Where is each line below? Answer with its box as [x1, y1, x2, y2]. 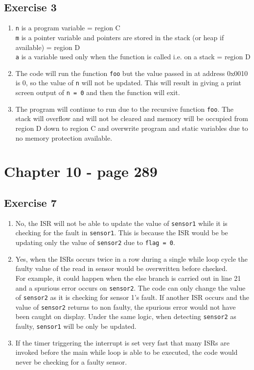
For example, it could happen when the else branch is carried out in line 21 [15, 272, 241, 283]
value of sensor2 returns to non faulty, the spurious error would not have [15, 301, 236, 312]
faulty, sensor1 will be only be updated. [15, 321, 137, 331]
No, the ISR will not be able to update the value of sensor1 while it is [15, 218, 228, 228]
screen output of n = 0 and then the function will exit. [15, 87, 180, 98]
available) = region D [15, 42, 80, 52]
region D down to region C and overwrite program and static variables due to [15, 123, 248, 133]
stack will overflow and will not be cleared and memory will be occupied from [15, 113, 248, 123]
